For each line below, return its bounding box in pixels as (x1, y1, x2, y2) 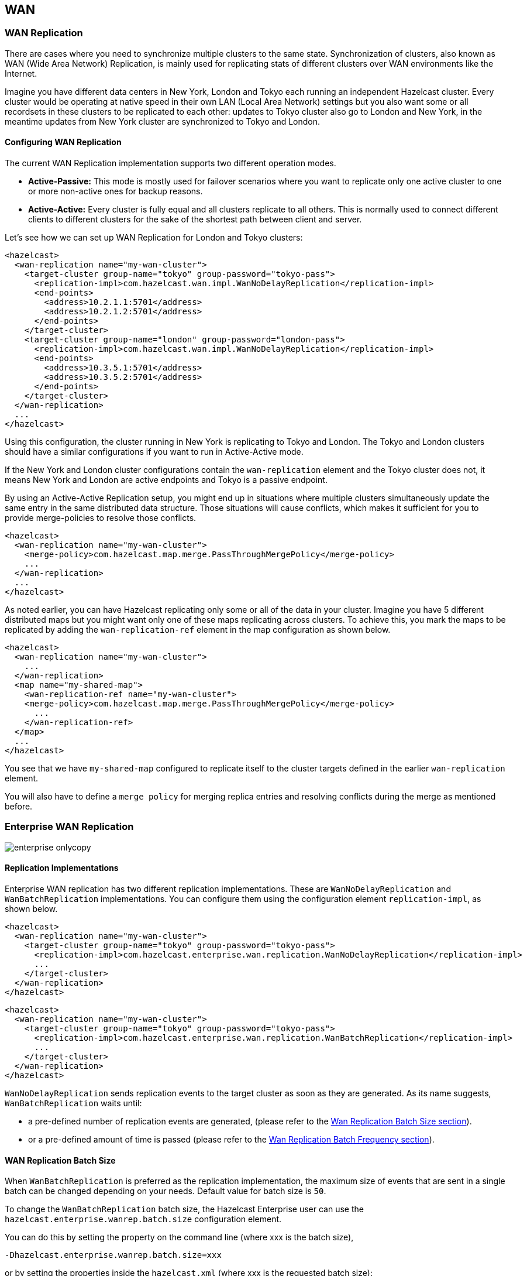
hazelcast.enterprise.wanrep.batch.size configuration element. (5, 1214, 282, 1224)
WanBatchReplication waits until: (5, 1097, 142, 1108)
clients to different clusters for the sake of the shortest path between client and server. (28, 214, 362, 225)
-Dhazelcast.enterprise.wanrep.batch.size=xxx (5, 1250, 222, 1260)
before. (5, 801, 33, 812)
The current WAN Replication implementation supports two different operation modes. (5, 158, 336, 169)
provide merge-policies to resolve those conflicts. (5, 513, 197, 523)
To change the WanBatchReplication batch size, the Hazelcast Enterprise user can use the (5, 1204, 364, 1215)
